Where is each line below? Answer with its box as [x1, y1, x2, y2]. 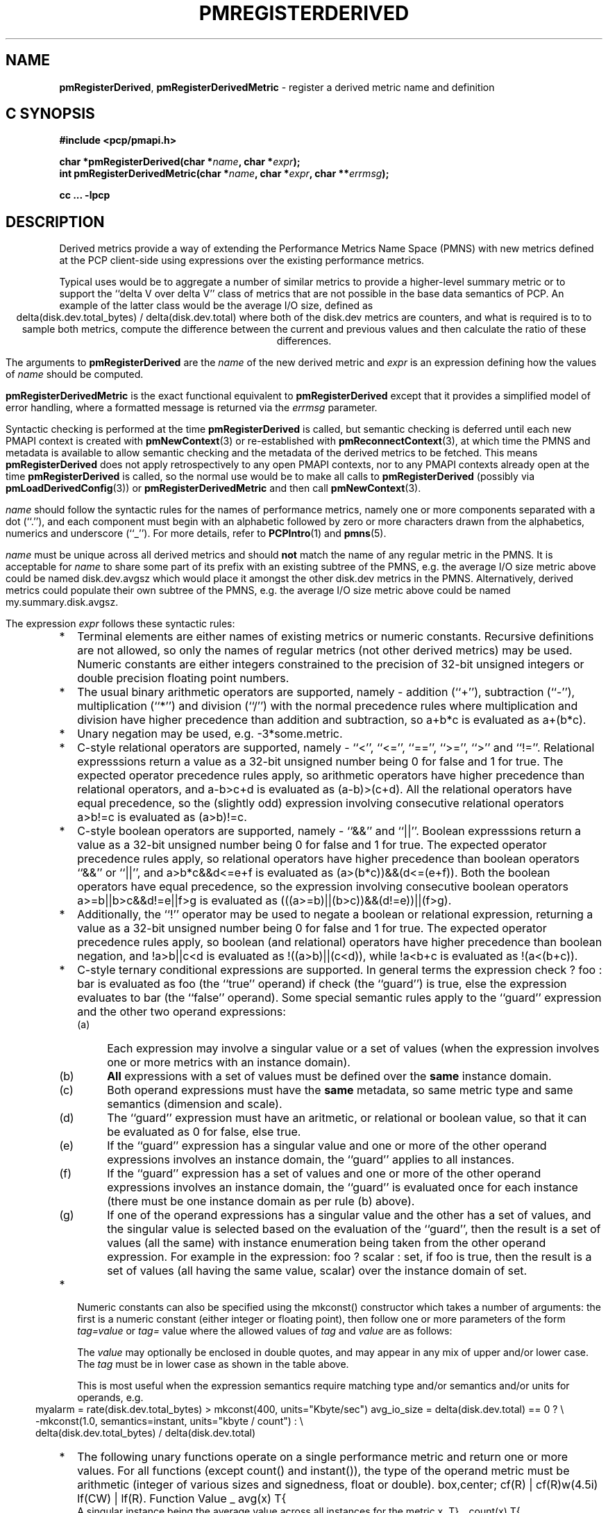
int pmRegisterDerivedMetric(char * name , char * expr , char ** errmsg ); [59, 167, 389, 180]
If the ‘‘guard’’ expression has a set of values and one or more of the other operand [107, 1166, 541, 1181]
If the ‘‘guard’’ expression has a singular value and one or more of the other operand [107, 1139, 547, 1153]
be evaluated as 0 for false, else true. [107, 1125, 301, 1139]
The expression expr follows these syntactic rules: [6, 618, 235, 630]
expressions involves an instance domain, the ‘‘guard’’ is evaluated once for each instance [107, 1180, 578, 1195]
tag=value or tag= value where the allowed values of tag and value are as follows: [77, 1325, 453, 1337]
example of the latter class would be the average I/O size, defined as [59, 299, 373, 312]
